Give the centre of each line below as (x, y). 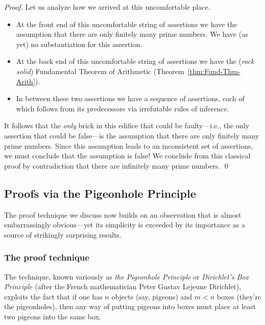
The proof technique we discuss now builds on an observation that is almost (123, 214)
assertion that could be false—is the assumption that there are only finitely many (132, 135)
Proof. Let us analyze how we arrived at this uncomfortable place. (107, 7)
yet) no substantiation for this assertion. (79, 44)
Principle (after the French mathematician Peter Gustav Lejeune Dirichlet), (123, 286)
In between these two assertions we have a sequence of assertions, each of (130, 98)
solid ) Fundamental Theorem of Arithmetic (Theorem (100, 71)
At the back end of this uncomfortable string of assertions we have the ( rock (135, 61)
